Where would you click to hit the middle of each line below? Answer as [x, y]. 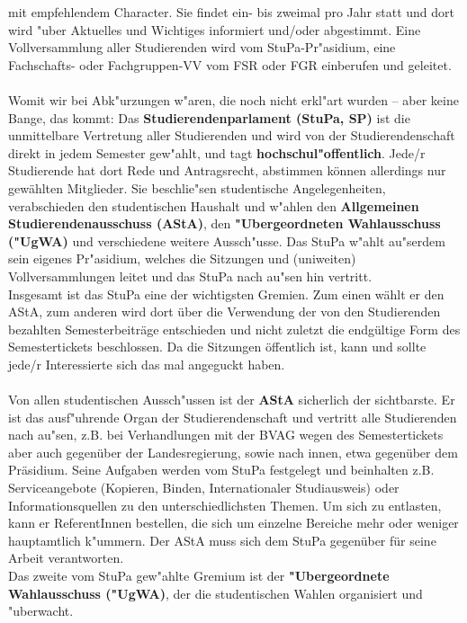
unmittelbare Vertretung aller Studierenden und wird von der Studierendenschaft [232, 135]
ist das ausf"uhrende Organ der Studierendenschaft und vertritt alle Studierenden [233, 417]
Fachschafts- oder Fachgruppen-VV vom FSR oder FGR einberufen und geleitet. [230, 64]
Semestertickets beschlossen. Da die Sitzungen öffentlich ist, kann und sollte [217, 347]
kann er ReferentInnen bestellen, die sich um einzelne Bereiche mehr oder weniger [233, 523]
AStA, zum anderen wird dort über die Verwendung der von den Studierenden [225, 311]
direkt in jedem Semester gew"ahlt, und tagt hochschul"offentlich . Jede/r [217, 152]
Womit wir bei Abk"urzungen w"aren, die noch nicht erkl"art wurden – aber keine [233, 99]
